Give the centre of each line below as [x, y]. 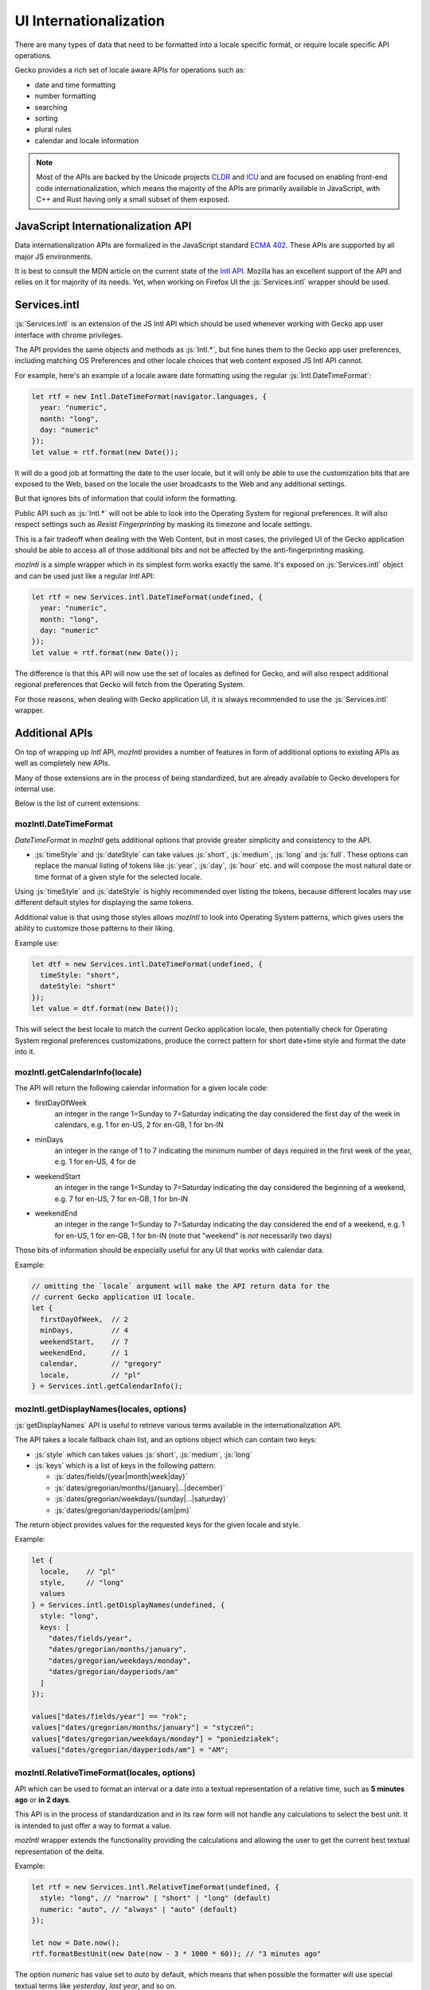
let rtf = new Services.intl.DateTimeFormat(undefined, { [147, 597]
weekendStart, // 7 [84, 1342]
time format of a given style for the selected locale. [118, 876]
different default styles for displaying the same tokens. [104, 903]
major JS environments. [54, 256]
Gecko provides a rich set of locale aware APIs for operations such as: [130, 70]
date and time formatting [75, 84]
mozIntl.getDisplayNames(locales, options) [101, 1409]
